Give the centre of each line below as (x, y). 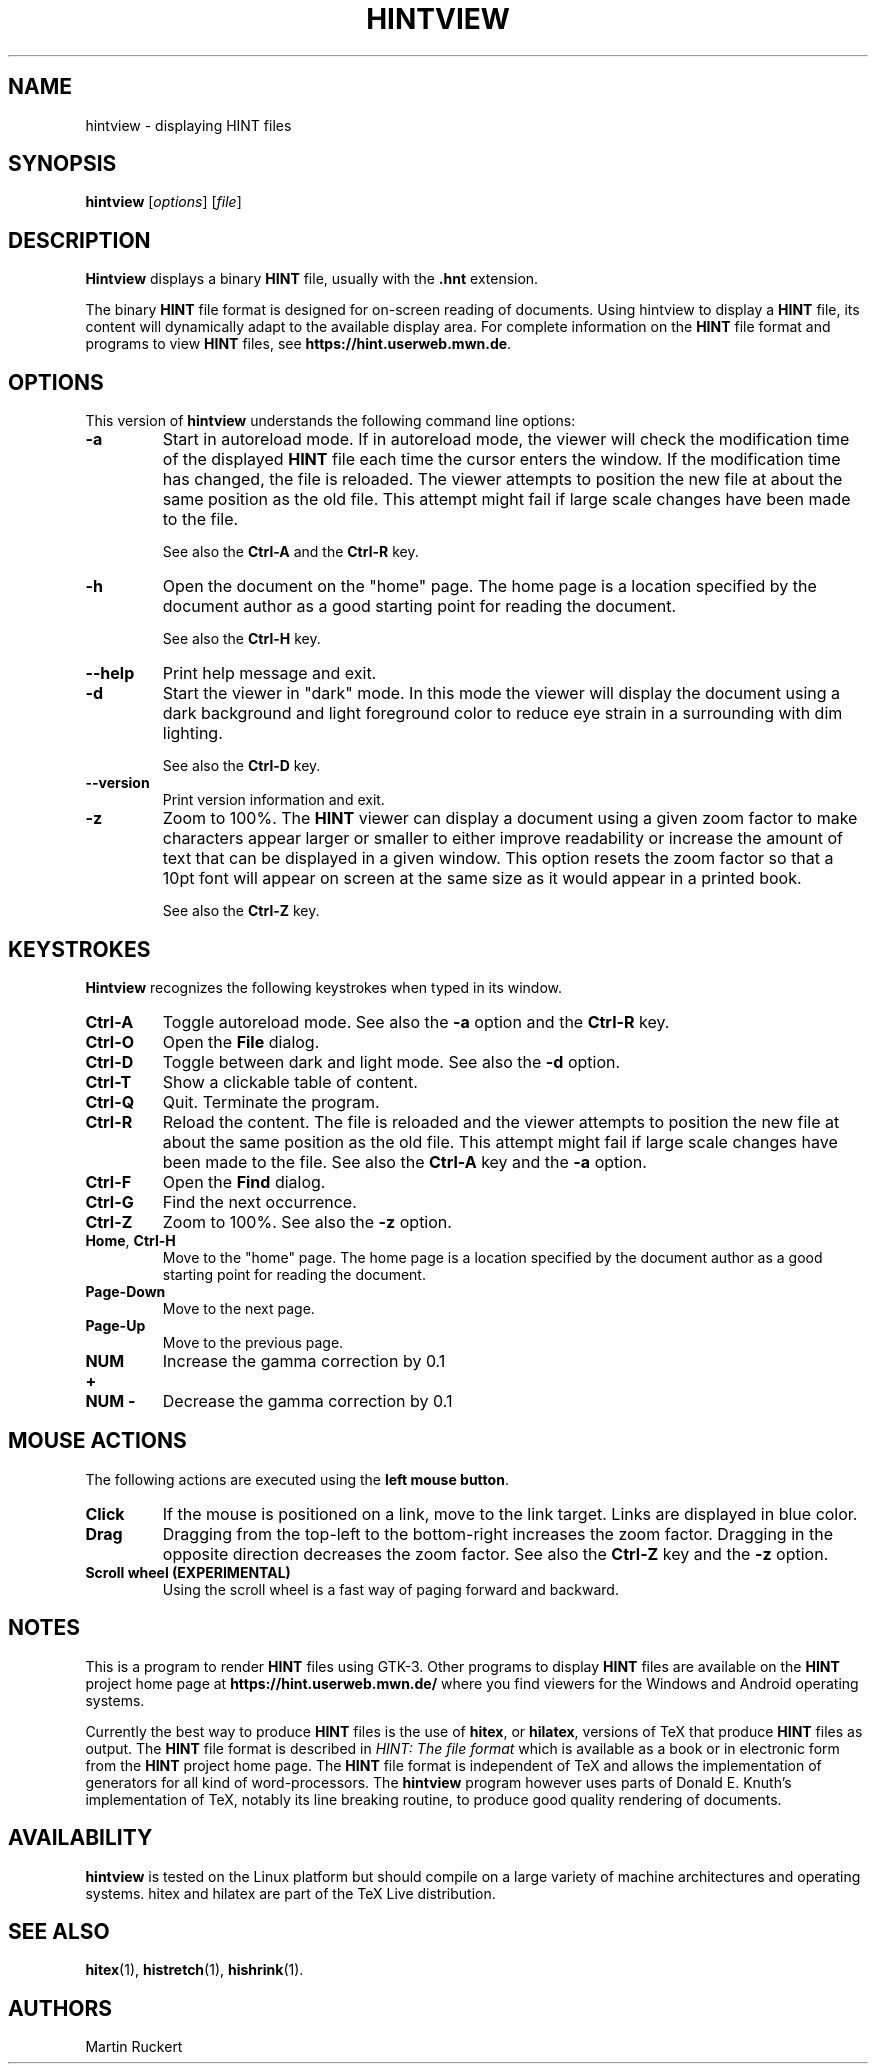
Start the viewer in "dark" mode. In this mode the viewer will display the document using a (501, 693)
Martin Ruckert (134, 2047)
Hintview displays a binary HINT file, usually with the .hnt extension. (312, 279)
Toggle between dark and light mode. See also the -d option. (391, 1061)
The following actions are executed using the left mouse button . (297, 1479)
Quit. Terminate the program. (271, 1101)
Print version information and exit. (273, 800)
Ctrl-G (109, 1201)
